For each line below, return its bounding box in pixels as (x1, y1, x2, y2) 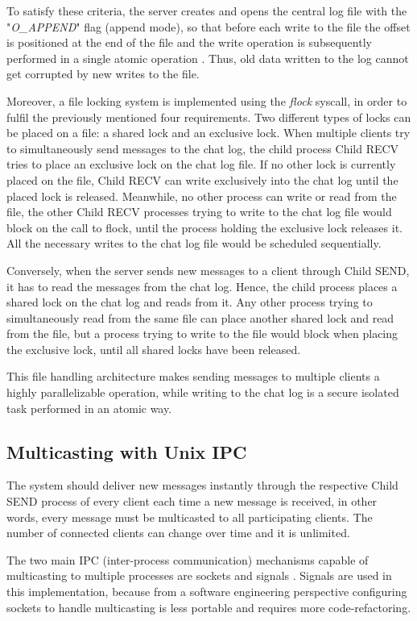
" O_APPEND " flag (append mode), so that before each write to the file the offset (6, 18, 411, 35)
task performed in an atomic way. (6, 399, 172, 416)
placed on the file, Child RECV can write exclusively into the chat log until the (6, 171, 398, 188)
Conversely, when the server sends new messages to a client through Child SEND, (6, 261, 410, 278)
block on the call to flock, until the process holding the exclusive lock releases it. (6, 219, 403, 235)
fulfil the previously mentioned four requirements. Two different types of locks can (6, 108, 411, 125)
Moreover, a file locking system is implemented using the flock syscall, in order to (6, 92, 407, 109)
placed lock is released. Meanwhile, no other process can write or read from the (6, 187, 397, 204)
